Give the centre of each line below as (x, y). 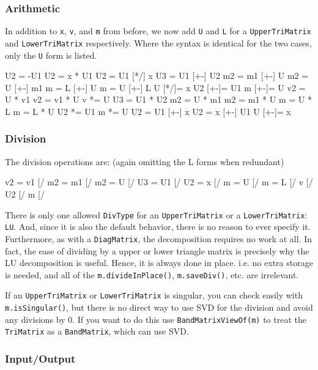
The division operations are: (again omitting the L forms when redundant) (145, 161)
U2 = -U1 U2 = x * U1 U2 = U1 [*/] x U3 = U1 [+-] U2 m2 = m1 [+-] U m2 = (157, 76)
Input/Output (40, 358)
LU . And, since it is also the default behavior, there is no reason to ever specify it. (158, 227)
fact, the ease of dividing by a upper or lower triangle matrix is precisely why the (157, 250)
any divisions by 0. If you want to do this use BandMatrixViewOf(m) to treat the (156, 319)
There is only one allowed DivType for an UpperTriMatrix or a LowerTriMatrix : (156, 214)
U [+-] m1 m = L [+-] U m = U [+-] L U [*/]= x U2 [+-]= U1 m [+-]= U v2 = (155, 87)
